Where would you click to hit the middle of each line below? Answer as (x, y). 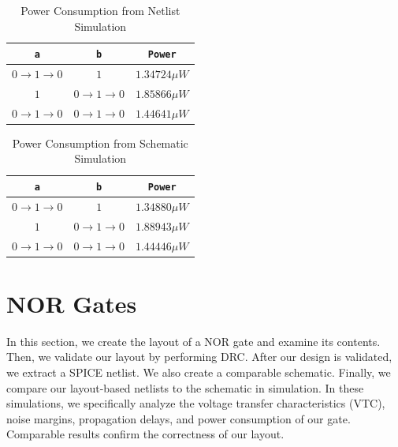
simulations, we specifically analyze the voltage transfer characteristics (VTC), (196, 403)
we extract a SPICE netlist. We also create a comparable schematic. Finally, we (199, 372)
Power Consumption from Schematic (100, 143)
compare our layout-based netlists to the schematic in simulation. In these (185, 387)
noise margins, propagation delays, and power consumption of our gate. (179, 418)
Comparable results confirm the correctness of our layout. (145, 434)
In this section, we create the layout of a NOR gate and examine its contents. (193, 341)
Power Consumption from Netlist (100, 10)
